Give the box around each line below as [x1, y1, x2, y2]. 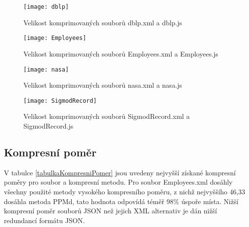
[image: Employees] [23, 35, 86, 42]
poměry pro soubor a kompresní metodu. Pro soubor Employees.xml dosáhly [4, 177, 233, 187]
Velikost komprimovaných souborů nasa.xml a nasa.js [23, 80, 182, 90]
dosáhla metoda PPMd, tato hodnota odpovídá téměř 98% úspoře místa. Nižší [4, 196, 239, 206]
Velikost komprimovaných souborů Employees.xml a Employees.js [23, 48, 218, 58]
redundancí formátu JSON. [4, 215, 85, 225]
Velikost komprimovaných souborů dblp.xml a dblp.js [23, 17, 182, 27]
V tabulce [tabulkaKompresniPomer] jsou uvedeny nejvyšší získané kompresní [4, 167, 236, 177]
